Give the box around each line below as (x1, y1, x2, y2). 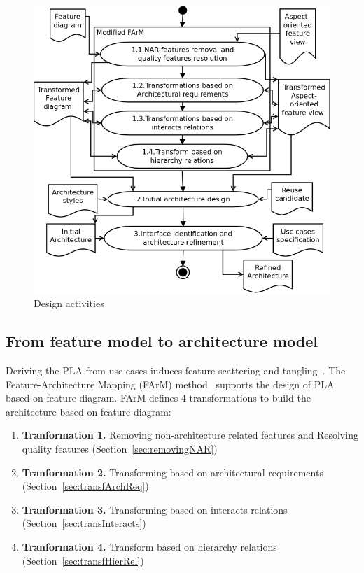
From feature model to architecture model (6, 330, 318, 352)
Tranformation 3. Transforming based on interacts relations (22, 502, 288, 516)
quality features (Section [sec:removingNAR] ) (22, 441, 218, 456)
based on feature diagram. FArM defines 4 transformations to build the (6, 390, 311, 405)
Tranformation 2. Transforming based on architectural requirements (22, 465, 323, 479)
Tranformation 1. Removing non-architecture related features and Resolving (22, 427, 358, 442)
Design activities (34, 296, 104, 311)
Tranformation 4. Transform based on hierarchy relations (22, 539, 277, 554)
